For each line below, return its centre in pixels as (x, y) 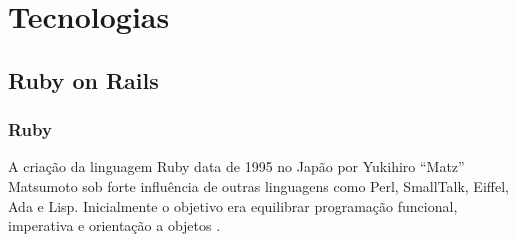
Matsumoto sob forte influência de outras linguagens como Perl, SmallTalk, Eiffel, (258, 185)
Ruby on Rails (83, 79)
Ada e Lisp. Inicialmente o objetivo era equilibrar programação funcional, (233, 205)
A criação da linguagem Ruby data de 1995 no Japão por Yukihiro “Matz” (236, 166)
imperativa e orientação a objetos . (114, 225)
